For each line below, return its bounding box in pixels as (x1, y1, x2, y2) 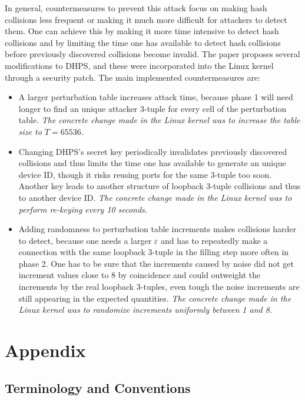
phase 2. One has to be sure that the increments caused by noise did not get (18, 257, 294, 269)
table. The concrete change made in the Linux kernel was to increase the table (18, 114, 300, 126)
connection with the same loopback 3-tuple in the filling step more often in (18, 246, 289, 258)
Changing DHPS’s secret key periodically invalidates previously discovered (18, 145, 287, 157)
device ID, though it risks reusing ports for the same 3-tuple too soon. (18, 168, 272, 180)
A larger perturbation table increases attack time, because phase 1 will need (18, 91, 293, 103)
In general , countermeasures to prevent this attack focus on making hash (5, 2, 267, 14)
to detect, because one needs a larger (18, 234, 152, 246)
